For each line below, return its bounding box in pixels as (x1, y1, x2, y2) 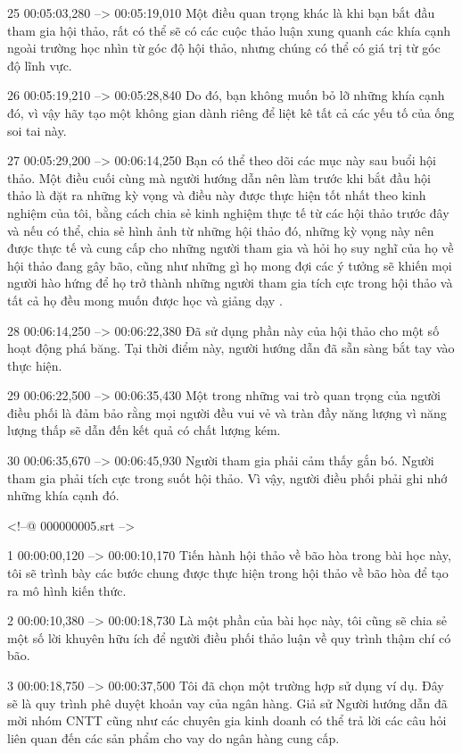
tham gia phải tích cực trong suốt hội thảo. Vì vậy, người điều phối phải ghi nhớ (7, 468, 448, 487)
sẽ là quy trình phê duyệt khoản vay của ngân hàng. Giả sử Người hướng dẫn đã (7, 693, 448, 712)
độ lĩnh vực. (7, 55, 72, 74)
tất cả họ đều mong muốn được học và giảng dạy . (7, 290, 283, 309)
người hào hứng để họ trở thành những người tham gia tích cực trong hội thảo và (7, 273, 453, 292)
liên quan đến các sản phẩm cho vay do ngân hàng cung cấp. (7, 728, 340, 747)
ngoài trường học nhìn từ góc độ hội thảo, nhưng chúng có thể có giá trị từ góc (7, 38, 441, 57)
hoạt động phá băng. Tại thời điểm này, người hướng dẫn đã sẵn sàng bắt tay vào (7, 339, 455, 357)
